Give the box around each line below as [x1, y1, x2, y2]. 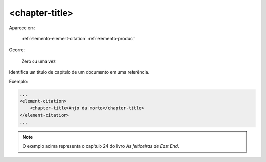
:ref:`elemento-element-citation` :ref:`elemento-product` [21, 35, 135, 41]
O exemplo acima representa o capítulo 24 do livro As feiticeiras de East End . [22, 143, 179, 149]
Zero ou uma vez [21, 58, 56, 64]
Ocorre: [9, 47, 25, 53]
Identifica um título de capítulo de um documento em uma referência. [9, 69, 150, 75]
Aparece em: [9, 25, 35, 31]
